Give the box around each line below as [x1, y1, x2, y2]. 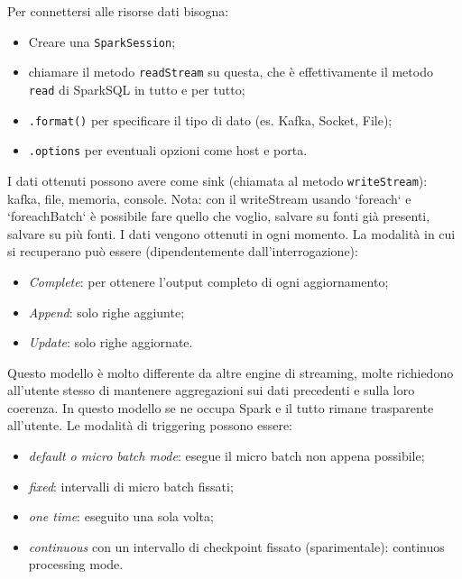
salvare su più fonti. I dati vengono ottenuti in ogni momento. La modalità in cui [7, 224, 456, 243]
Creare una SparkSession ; [28, 32, 176, 51]
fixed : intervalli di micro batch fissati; [28, 476, 234, 495]
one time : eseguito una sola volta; [28, 507, 214, 526]
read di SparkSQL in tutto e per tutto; [28, 79, 245, 98]
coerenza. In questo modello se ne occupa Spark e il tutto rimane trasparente [7, 398, 434, 417]
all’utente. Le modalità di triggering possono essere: [7, 416, 293, 435]
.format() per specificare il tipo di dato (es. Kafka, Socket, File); [28, 110, 393, 129]
